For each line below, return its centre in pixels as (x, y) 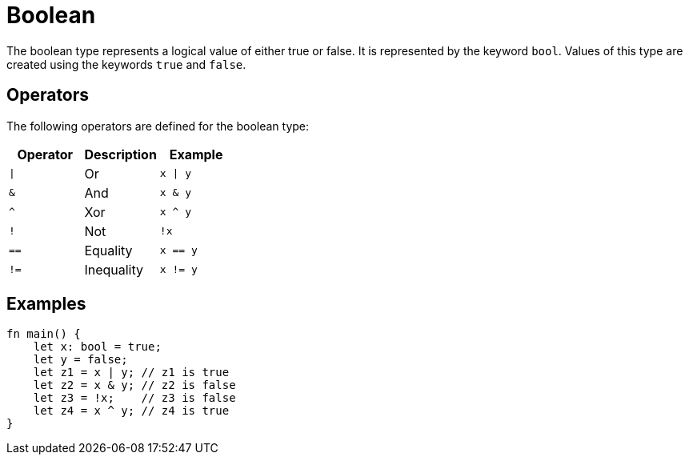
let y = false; (80, 360)
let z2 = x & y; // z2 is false (134, 385)
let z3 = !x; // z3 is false (134, 398)
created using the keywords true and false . (126, 64)
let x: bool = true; (97, 347)
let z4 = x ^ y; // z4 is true (131, 411)
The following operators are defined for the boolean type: (158, 126)
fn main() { (44, 334)
